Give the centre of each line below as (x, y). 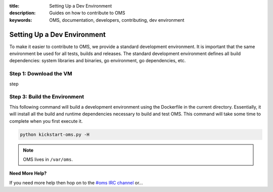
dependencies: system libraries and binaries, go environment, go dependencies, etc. (98, 61)
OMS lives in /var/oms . (48, 159)
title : (14, 6)
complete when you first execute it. (46, 121)
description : (22, 13)
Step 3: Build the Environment (47, 97)
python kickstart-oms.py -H (55, 134)
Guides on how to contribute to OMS (87, 13)
